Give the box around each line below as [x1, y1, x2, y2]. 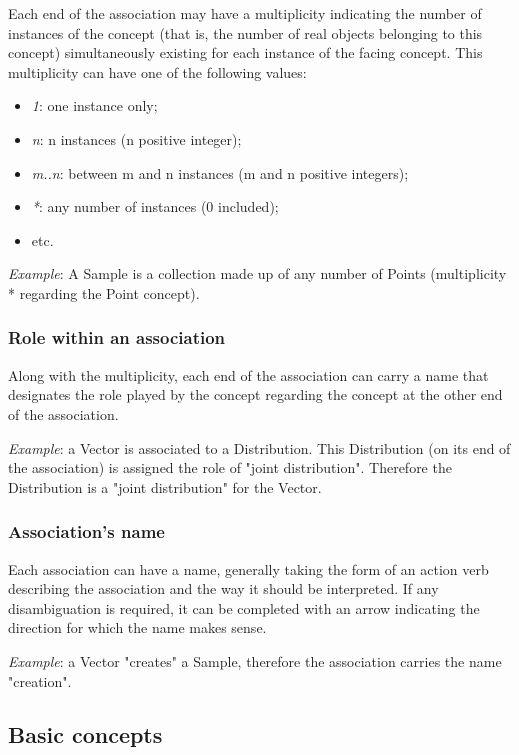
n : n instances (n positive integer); [31, 128, 242, 149]
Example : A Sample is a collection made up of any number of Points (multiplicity [8, 263, 507, 284]
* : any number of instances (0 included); [31, 196, 279, 217]
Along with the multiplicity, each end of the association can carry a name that [8, 364, 489, 385]
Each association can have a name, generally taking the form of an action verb [8, 558, 489, 579]
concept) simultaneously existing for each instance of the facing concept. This [8, 42, 483, 63]
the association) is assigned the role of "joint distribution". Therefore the [8, 457, 452, 478]
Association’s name [8, 519, 165, 544]
